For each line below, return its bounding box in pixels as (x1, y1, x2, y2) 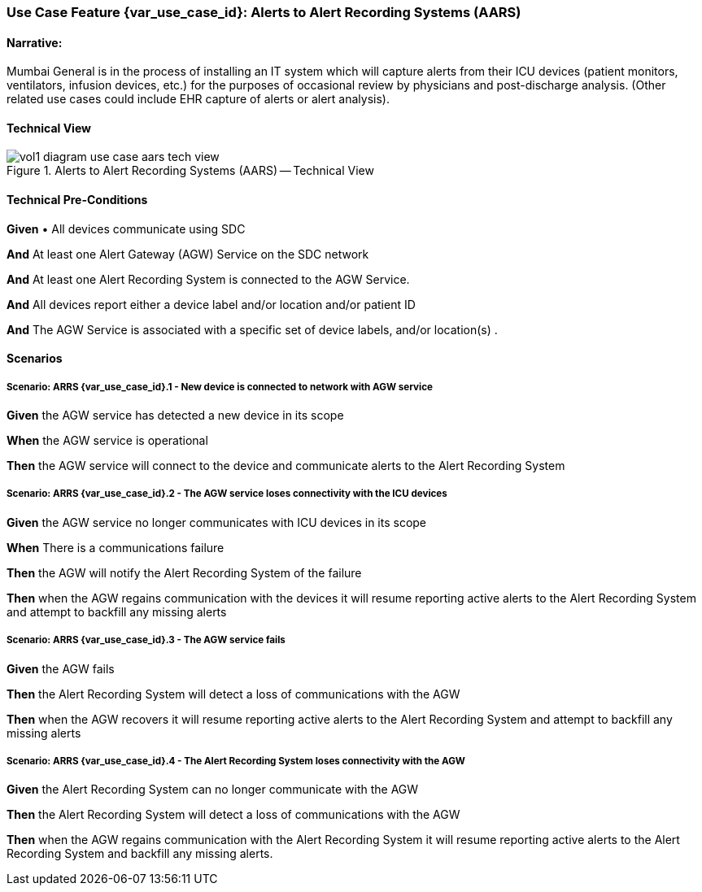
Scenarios (7, 351, 63, 366)
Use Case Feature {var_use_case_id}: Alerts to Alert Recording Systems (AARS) (7, 4, 521, 20)
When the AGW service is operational (7, 433, 208, 448)
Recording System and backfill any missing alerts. (7, 846, 273, 861)
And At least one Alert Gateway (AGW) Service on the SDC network (7, 246, 369, 261)
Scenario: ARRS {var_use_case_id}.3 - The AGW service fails (7, 634, 286, 646)
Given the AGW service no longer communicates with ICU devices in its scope (7, 515, 427, 529)
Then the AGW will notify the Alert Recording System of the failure (7, 565, 362, 580)
